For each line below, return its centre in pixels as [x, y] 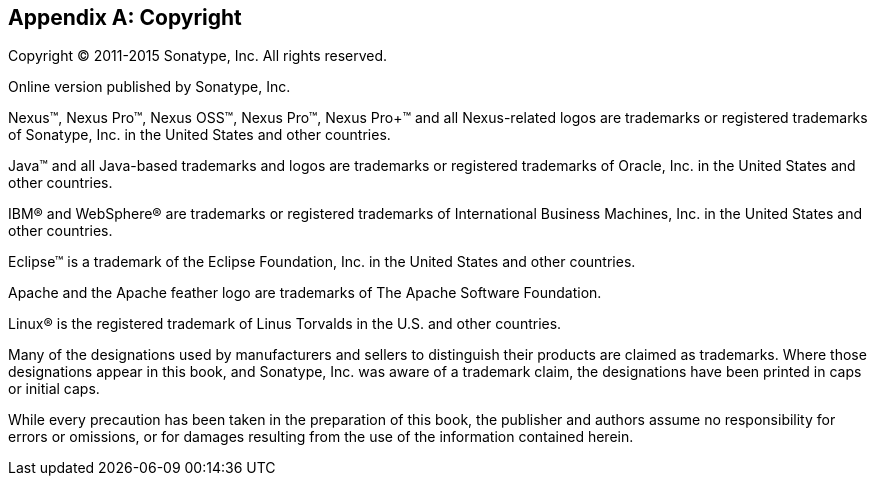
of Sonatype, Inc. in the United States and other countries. [199, 135]
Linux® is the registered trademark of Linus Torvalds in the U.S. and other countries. [285, 324]
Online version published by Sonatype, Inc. [149, 87]
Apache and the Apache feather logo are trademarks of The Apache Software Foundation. [305, 293]
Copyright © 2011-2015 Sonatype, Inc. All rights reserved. [198, 56]
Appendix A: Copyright [125, 17]
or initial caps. [54, 389]
